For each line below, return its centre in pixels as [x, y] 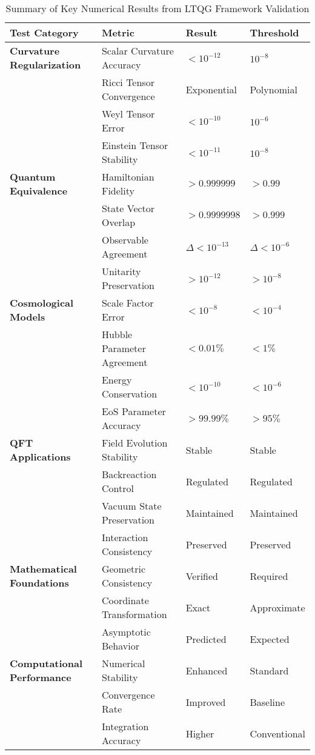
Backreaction [129, 474]
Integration [125, 726]
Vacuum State [131, 506]
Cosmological [42, 303]
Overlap [118, 222]
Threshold [274, 32]
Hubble [117, 334]
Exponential [211, 89]
